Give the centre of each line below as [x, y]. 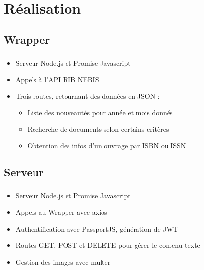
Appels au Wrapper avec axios [61, 212]
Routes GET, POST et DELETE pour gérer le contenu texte [108, 245]
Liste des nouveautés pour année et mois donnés [100, 112]
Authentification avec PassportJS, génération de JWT [97, 228]
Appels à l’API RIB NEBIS [57, 79]
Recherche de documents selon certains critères [98, 129]
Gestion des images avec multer [63, 261]
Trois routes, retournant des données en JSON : [87, 96]
